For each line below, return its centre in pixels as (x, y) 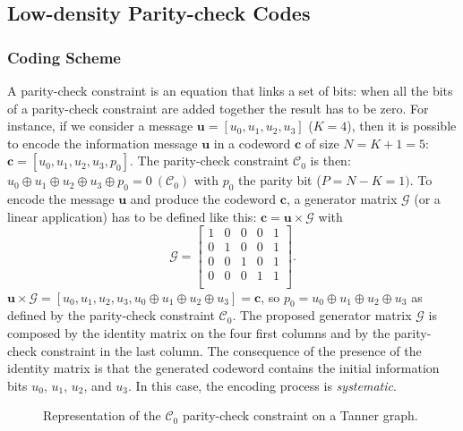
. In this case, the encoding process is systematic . (262, 385)
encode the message (61, 199)
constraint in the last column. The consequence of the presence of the (231, 350)
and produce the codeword (203, 199)
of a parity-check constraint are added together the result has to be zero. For (218, 108)
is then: (330, 161)
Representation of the (102, 415)
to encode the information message (103, 143)
